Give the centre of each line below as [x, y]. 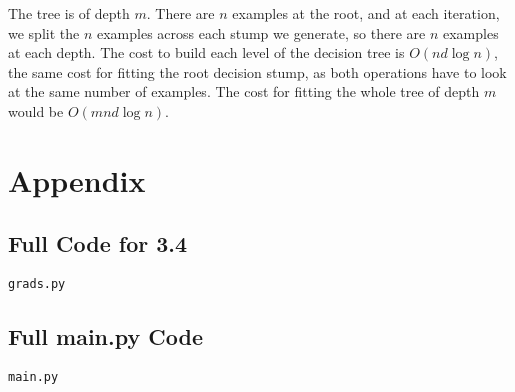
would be [36, 110]
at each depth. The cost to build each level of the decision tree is [206, 52]
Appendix [77, 179]
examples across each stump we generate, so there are [261, 32]
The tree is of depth [69, 13]
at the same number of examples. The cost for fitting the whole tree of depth [244, 91]
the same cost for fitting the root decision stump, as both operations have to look [257, 71]
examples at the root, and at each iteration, [366, 13]
